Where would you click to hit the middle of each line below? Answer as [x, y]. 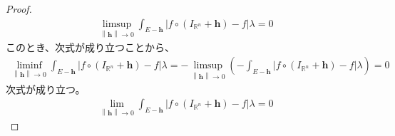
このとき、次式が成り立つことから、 [91, 47]
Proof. [19, 9]
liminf [29, 66]
